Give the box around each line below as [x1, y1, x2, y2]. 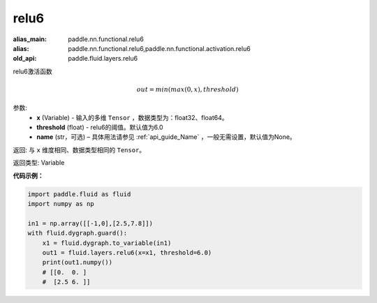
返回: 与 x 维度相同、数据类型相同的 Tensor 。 [13, 145, 146, 154]
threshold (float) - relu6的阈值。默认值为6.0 [36, 123, 163, 132]
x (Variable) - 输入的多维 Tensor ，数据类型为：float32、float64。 [36, 113, 228, 121]
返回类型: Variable [13, 158, 65, 167]
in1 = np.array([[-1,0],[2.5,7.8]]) [27, 219, 154, 227]
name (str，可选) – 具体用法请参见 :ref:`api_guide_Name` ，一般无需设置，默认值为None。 [36, 133, 296, 141]
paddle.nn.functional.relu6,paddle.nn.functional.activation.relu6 [68, 44, 251, 52]
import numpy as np [27, 200, 94, 208]
